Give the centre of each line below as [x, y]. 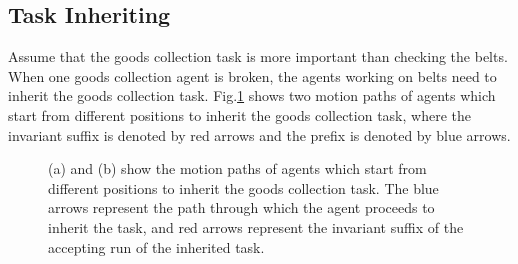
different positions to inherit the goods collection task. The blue [243, 187]
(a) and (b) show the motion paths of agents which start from [237, 168]
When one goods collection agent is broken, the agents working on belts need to [252, 75]
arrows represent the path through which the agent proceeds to [241, 207]
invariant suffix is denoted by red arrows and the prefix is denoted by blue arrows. [259, 134]
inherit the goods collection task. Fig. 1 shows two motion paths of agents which [252, 95]
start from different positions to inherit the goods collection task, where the [239, 114]
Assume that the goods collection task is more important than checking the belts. [258, 56]
